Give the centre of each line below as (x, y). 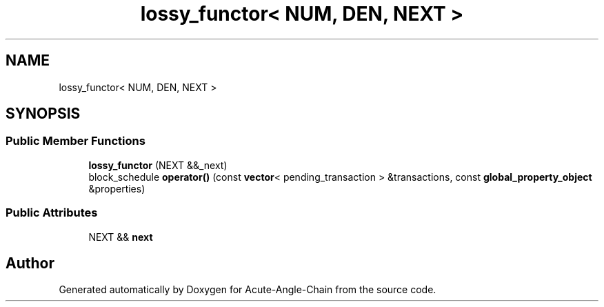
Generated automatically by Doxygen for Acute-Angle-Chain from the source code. (248, 290)
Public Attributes (52, 213)
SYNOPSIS (43, 114)
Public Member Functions (75, 141)
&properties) (117, 188)
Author (30, 263)
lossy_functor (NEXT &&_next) (158, 165)
